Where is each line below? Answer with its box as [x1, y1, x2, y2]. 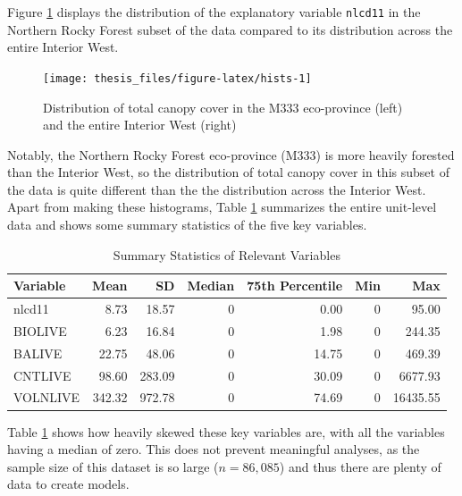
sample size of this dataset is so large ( [7, 457, 219, 475]
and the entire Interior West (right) [43, 115, 237, 134]
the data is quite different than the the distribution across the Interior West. [7, 180, 426, 198]
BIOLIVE [13, 321, 67, 340]
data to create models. [7, 475, 130, 493]
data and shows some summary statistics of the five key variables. [7, 215, 367, 234]
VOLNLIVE [13, 388, 80, 407]
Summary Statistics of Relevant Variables [113, 245, 340, 264]
